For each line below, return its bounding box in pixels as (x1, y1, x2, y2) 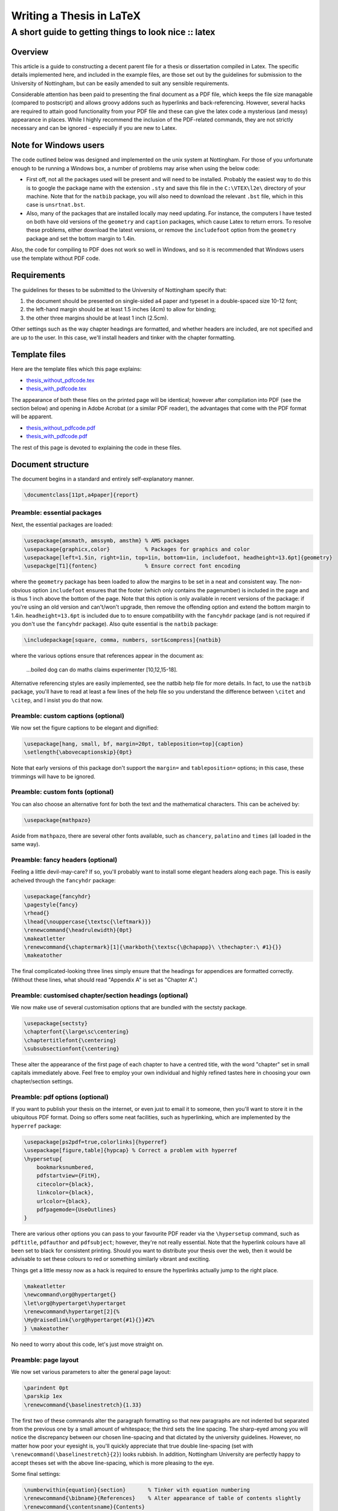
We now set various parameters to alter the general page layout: (11, 1368, 171, 1375)
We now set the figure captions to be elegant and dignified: (11, 724, 159, 731)
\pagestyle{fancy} (24, 901, 78, 908)
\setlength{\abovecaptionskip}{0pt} (24, 749, 133, 756)
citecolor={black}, (36, 1180, 95, 1188)
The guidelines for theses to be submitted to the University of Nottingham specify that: (11, 286, 227, 293)
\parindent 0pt (24, 1384, 69, 1391)
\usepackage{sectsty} (24, 1020, 88, 1027)
